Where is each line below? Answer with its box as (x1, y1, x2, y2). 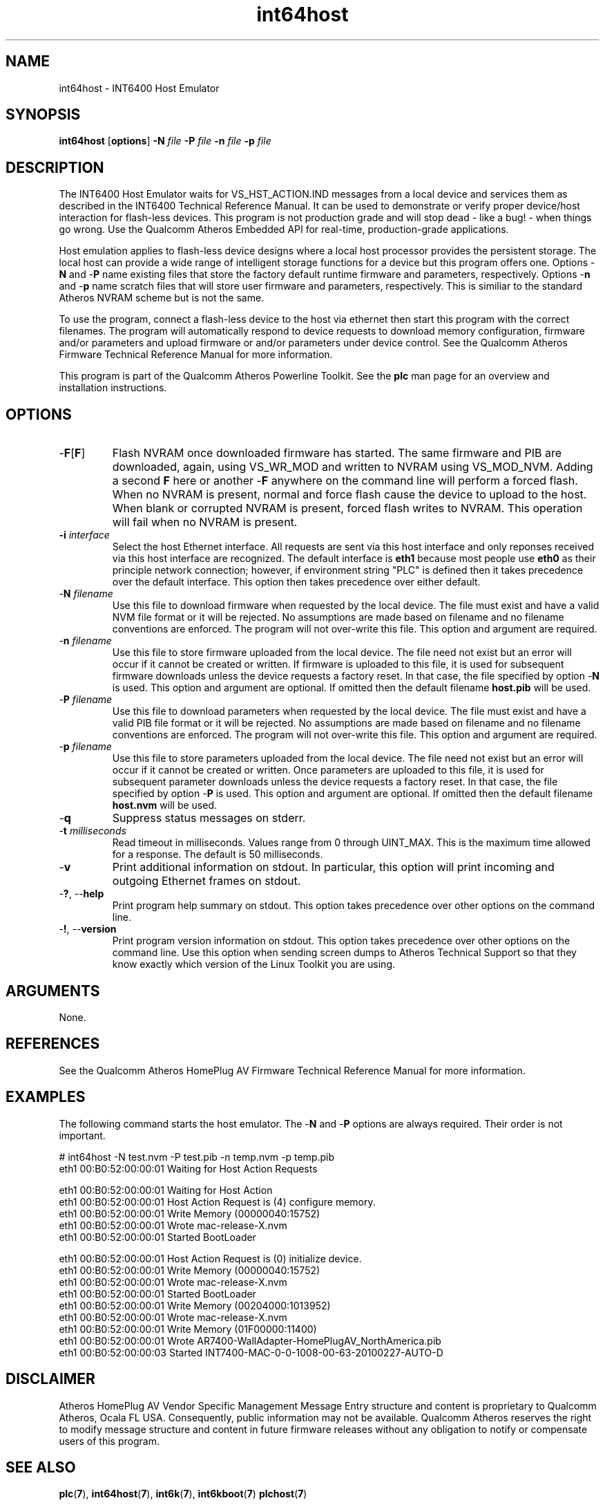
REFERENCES (6, 1035, 100, 1053)
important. (59, 1129, 106, 1141)
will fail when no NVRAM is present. (112, 515, 298, 530)
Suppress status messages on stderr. (112, 811, 306, 825)
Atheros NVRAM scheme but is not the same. (59, 292, 265, 304)
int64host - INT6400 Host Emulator (59, 82, 220, 94)
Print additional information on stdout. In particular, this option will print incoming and (112, 860, 555, 875)
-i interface (59, 529, 110, 541)
